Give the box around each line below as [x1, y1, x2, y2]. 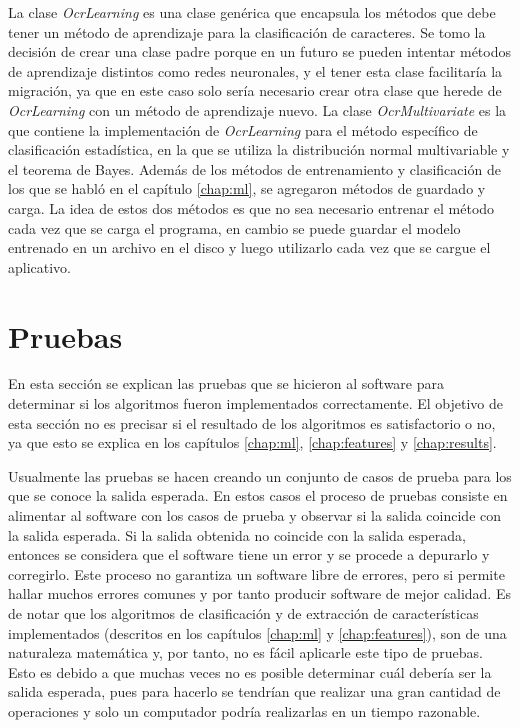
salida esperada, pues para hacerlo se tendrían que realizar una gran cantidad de [8, 681, 501, 702]
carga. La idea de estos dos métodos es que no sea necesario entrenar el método [8, 197, 495, 218]
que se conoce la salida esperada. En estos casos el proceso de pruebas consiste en [8, 485, 508, 506]
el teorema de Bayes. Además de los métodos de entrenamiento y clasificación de [8, 158, 501, 179]
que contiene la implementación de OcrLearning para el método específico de [8, 119, 478, 140]
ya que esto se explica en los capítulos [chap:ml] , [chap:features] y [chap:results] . [8, 432, 497, 453]
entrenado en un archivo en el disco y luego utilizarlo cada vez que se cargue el [8, 237, 491, 258]
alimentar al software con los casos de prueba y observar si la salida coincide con [8, 505, 502, 525]
